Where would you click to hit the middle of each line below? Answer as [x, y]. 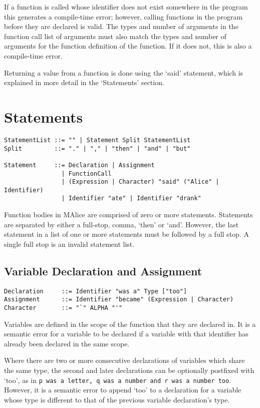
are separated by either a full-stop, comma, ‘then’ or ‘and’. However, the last [121, 224]
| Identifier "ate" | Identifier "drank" [131, 198]
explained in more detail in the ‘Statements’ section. [84, 82]
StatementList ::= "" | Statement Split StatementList [97, 140]
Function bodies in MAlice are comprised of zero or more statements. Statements [128, 215]
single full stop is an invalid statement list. [69, 244]
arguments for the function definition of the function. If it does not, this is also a [128, 46]
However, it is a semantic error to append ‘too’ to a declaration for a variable [123, 390]
